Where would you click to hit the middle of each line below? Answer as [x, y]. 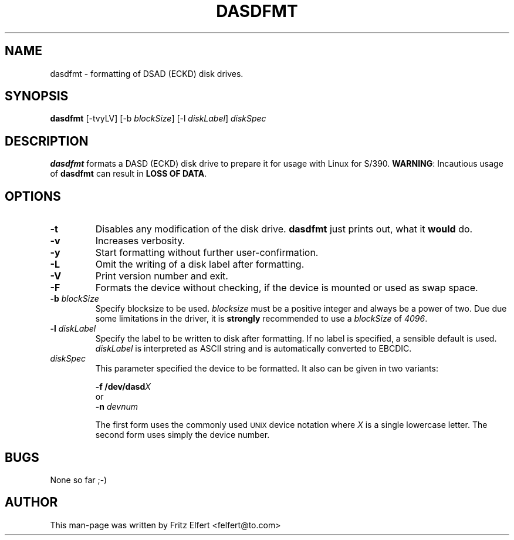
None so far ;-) [79, 480]
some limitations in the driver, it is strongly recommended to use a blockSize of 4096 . [261, 319]
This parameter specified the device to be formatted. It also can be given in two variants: [267, 369]
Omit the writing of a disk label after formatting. [200, 264]
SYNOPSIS [37, 96]
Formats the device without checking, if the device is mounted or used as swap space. [287, 288]
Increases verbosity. [140, 241]
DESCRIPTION [47, 141]
